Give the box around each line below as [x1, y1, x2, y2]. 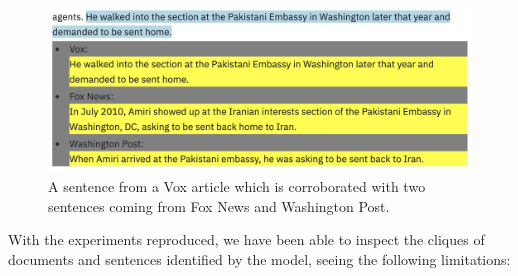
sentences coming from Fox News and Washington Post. [48, 195, 390, 216]
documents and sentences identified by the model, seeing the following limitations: [8, 248, 511, 269]
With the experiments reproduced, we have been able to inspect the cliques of [8, 229, 485, 250]
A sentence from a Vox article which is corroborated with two [48, 175, 426, 196]
